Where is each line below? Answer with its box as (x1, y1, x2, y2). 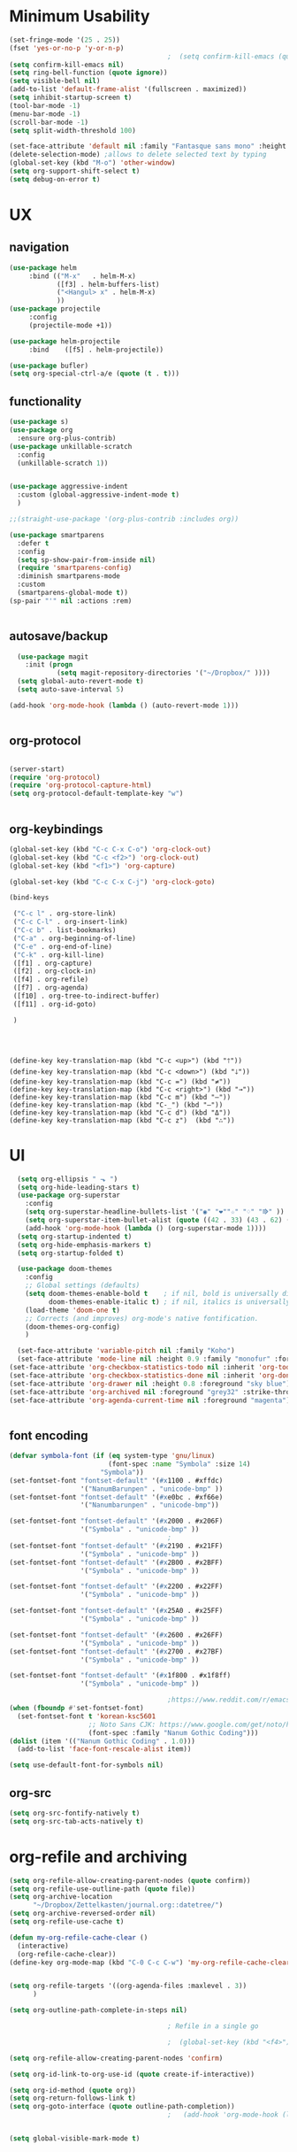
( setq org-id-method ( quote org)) (9, 2086, 137, 2094)
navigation (9, 240, 69, 255)
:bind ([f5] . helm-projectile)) (28, 345, 164, 354)
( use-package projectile (9, 305, 101, 313)
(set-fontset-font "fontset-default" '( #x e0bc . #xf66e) (9, 1493, 224, 1501)
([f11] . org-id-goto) (12, 999, 97, 1008)
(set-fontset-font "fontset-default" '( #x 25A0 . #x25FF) (9, 1607, 224, 1616)
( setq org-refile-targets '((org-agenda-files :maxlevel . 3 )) (9, 1981, 247, 1991)
